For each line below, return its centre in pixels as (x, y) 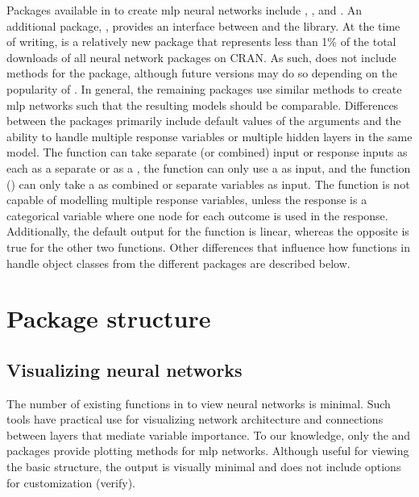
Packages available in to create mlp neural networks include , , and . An (185, 10)
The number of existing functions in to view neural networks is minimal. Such (199, 403)
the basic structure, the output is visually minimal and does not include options (204, 467)
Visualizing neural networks (124, 369)
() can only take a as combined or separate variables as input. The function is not (208, 184)
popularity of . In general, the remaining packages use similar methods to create (204, 88)
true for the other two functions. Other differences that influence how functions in (208, 246)
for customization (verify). (71, 482)
